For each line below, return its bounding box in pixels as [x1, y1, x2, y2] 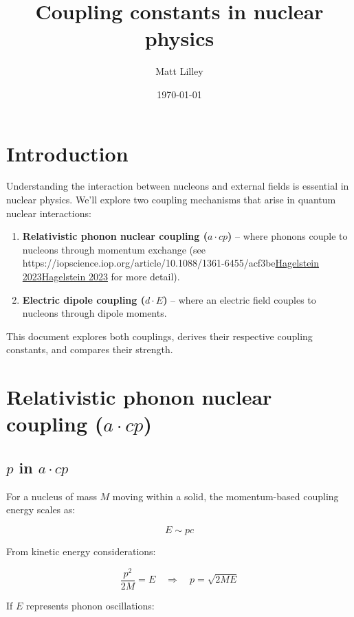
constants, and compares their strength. [6, 342, 173, 357]
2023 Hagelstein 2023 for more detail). [22, 269, 180, 283]
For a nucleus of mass [6, 489, 97, 503]
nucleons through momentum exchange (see [22, 242, 206, 256]
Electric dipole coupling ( [22, 292, 145, 306]
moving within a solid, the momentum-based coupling [112, 489, 339, 503]
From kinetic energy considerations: [6, 543, 156, 558]
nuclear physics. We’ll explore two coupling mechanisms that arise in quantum [6, 192, 336, 207]
